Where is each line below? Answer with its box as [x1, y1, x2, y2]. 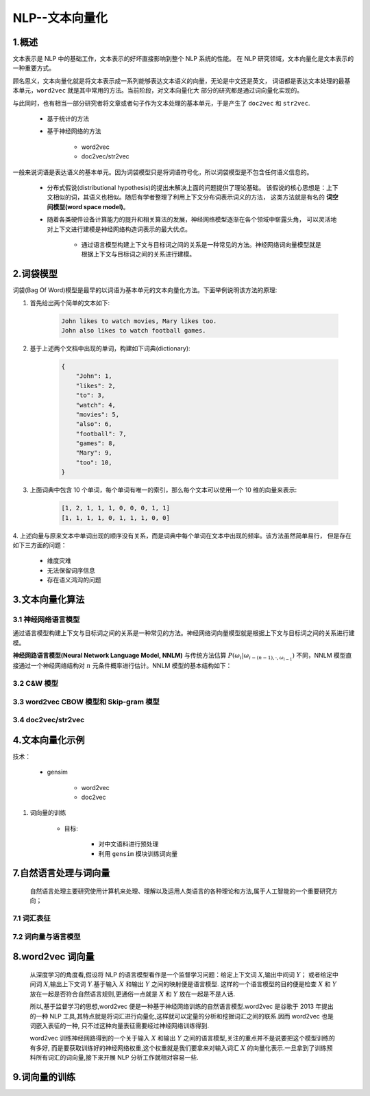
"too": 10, [75, 458, 112, 466]
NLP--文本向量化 [12, 10, 108, 25]
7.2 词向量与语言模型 [12, 931, 81, 941]
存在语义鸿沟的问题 [47, 576, 101, 584]
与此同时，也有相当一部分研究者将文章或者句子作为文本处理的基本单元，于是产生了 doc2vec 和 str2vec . [12, 99, 310, 107]
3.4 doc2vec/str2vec [12, 715, 85, 725]
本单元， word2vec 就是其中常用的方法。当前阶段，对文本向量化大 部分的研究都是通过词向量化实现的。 [12, 86, 304, 95]
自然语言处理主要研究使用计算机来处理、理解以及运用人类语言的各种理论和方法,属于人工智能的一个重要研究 [29, 887, 332, 895]
